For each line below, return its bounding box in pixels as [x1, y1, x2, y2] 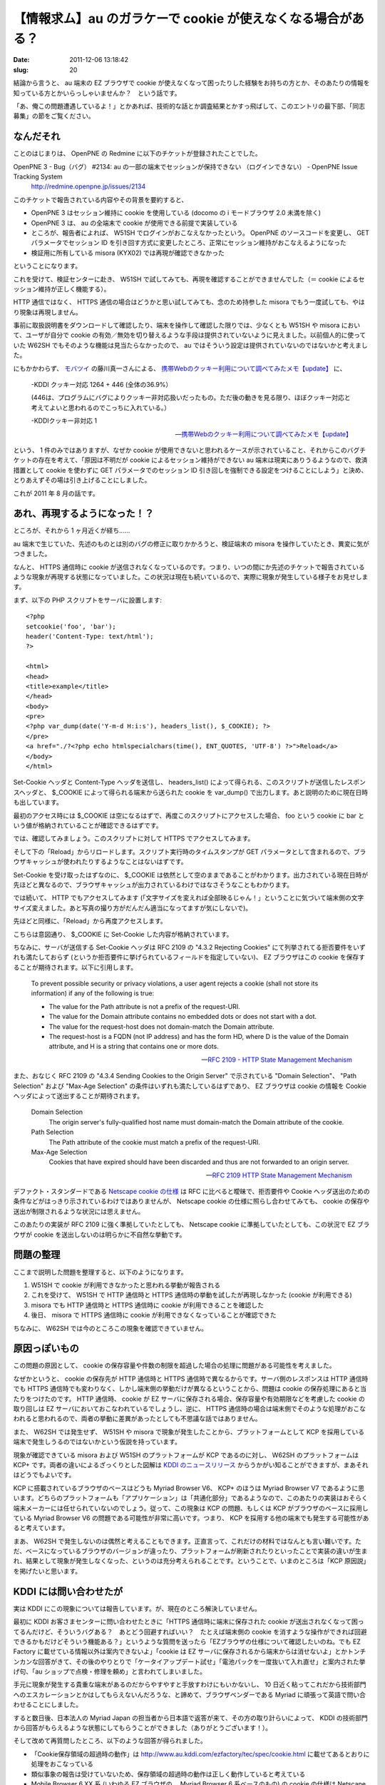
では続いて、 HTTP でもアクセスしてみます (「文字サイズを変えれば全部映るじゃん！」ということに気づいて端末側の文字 [13, 893, 364, 902]
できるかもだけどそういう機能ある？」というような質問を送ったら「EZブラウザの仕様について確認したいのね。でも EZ [13, 1637, 361, 1646]
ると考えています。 [13, 1524, 69, 1532]
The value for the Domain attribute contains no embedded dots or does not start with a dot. [48, 1012, 317, 1021]
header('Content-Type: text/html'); [26, 632, 154, 640]
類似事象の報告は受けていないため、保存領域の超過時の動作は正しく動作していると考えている [31, 1769, 306, 1778]
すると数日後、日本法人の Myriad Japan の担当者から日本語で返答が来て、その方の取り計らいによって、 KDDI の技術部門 [13, 1714, 369, 1722]
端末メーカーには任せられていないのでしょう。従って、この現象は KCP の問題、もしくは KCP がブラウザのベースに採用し [13, 1504, 369, 1512]
